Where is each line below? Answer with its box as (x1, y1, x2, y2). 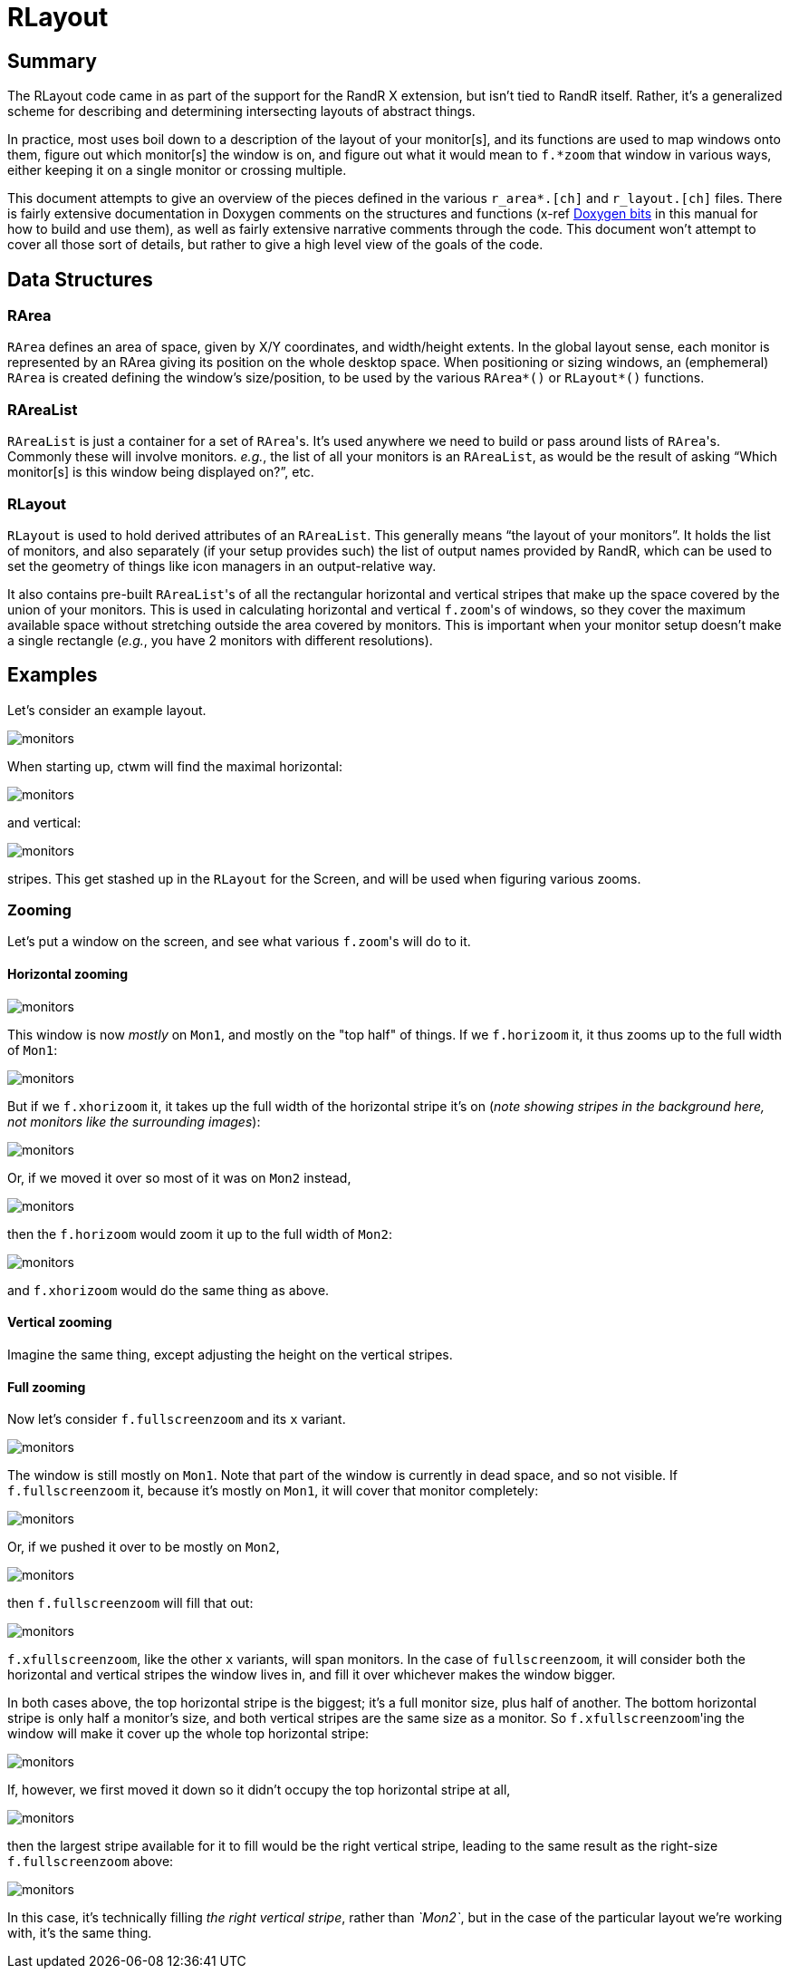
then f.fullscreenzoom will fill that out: (7, 1595, 254, 1611)
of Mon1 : (7, 1041, 58, 1058)
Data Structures (7, 267, 153, 291)
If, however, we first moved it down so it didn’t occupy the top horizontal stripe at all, (7, 1782, 511, 1798)
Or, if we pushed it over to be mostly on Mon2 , (7, 1539, 280, 1555)
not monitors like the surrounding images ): (7, 1113, 261, 1129)
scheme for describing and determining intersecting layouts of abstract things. (7, 103, 476, 120)
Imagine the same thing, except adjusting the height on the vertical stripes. (7, 1346, 453, 1362)
